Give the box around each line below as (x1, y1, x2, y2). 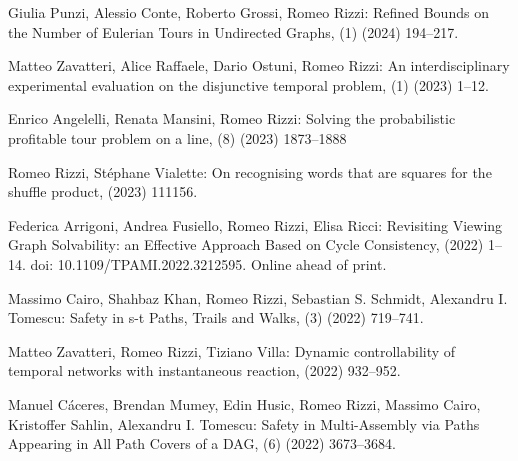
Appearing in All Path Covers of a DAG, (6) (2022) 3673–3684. (8, 433, 396, 454)
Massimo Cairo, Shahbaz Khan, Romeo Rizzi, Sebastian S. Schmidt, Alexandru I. (8, 287, 508, 308)
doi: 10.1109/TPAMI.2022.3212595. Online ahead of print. (30, 253, 387, 274)
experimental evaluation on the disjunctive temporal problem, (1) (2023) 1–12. (8, 74, 489, 95)
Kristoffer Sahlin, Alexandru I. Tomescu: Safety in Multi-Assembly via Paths (8, 413, 480, 434)
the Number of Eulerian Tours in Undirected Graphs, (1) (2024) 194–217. (8, 21, 459, 42)
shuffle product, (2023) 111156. (8, 181, 198, 202)
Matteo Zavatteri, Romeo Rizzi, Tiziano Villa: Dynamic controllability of (8, 340, 456, 361)
